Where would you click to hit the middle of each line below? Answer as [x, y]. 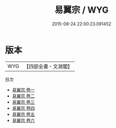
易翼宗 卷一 [23, 90]
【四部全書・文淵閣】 [48, 66]
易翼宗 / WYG [82, 10]
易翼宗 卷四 [23, 108]
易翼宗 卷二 [23, 96]
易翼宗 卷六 [23, 120]
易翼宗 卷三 [23, 102]
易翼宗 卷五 [23, 114]
